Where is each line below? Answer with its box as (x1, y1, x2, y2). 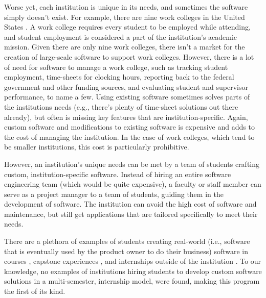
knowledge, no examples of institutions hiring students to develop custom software (4, 265, 262, 276)
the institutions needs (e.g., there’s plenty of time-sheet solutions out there (4, 101, 238, 112)
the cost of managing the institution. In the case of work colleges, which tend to (4, 131, 255, 142)
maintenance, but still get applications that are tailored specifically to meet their (4, 208, 258, 219)
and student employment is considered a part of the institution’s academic (4, 31, 237, 42)
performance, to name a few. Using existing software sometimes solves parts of (4, 91, 250, 102)
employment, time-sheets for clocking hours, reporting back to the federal (4, 71, 234, 82)
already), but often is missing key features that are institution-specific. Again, (4, 111, 248, 122)
